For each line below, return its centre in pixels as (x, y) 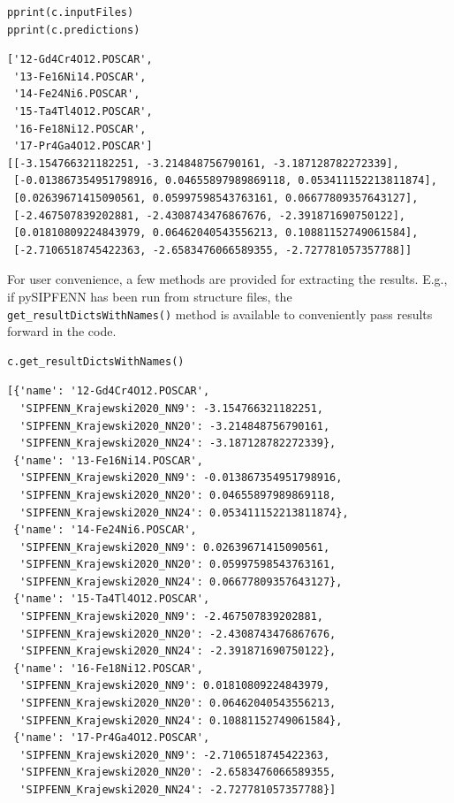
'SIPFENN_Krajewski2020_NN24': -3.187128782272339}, (178, 444)
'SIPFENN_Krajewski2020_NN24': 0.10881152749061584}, (181, 720)
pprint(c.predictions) (74, 30)
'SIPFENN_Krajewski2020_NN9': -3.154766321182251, (171, 408)
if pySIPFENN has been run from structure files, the (150, 296)
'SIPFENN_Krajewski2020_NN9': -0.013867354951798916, (181, 478)
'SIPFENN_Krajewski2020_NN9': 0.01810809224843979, (175, 686)
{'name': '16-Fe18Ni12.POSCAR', (108, 668)
